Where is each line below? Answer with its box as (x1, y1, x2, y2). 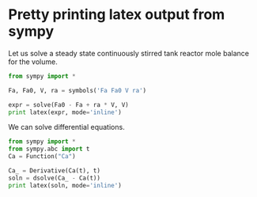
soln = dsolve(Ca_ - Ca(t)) (8, 174, 101, 182)
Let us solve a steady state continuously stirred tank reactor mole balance (8, 48, 249, 58)
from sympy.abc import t (8, 145, 90, 153)
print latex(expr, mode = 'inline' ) (8, 108, 123, 116)
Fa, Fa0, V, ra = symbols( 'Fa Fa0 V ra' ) (8, 86, 147, 94)
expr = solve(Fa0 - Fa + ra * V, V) (8, 100, 129, 108)
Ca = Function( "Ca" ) (8, 153, 77, 161)
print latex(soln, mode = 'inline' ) (8, 181, 123, 189)
